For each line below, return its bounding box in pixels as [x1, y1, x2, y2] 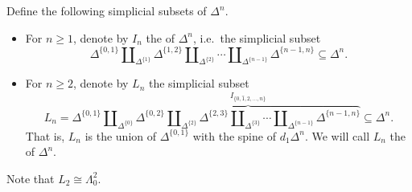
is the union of [84, 127, 157, 144]
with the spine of [192, 127, 276, 144]
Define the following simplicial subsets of [6, 2, 207, 18]
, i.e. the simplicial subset [193, 29, 321, 46]
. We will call [304, 127, 370, 144]
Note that [6, 170, 55, 186]
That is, [25, 127, 65, 144]
